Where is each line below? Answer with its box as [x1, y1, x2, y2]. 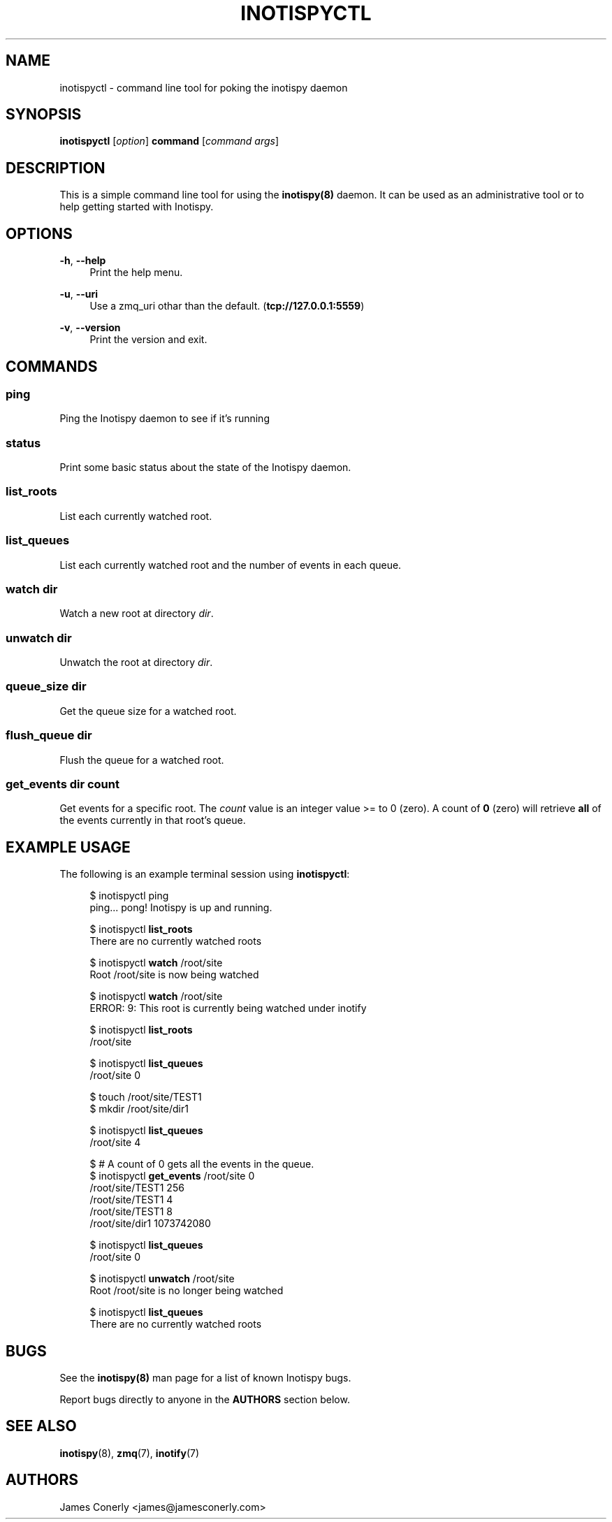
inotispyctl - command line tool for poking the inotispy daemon [59, 81, 348, 94]
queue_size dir [6, 679, 87, 694]
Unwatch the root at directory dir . [59, 656, 213, 669]
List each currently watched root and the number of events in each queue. [59, 558, 402, 571]
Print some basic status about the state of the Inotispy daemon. [59, 461, 351, 474]
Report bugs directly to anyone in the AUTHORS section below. [59, 1393, 350, 1406]
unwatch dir [6, 630, 72, 645]
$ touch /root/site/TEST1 [89, 1091, 202, 1103]
